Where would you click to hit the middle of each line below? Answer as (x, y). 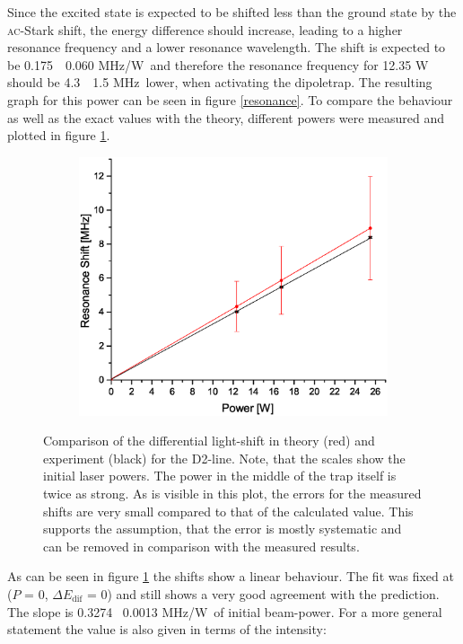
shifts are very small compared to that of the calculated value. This (228, 511)
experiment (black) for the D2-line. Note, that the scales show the (224, 458)
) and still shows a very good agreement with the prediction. (273, 593)
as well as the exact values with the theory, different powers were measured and (226, 117)
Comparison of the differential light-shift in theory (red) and (209, 441)
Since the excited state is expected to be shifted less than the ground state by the (232, 12)
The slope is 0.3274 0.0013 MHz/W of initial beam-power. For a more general (225, 611)
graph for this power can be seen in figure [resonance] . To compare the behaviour (230, 99)
